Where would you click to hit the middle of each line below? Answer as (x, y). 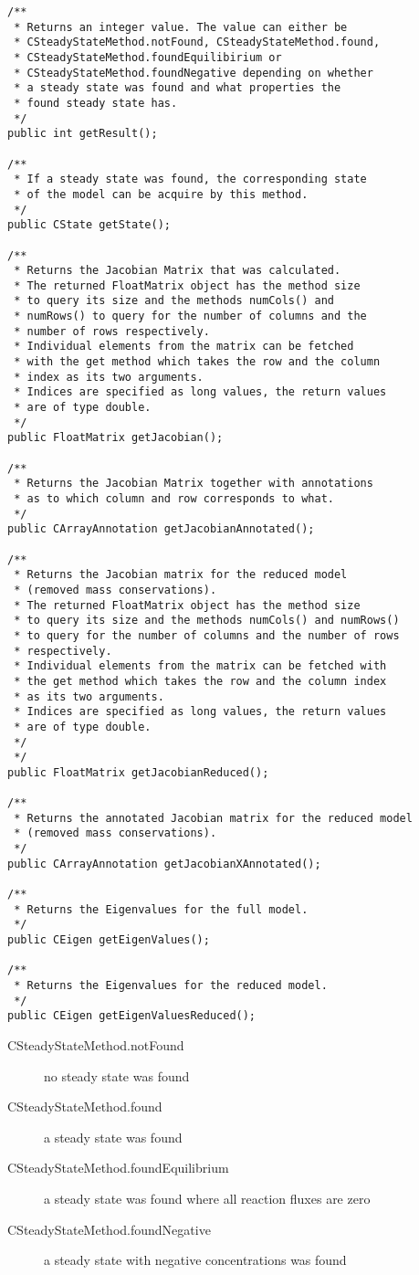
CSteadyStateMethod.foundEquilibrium (118, 1168)
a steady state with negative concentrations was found (195, 1260)
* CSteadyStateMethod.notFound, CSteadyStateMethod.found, (197, 42)
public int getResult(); (83, 134)
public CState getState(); (89, 225)
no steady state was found (117, 1075)
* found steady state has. (96, 103)
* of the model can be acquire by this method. (161, 194)
